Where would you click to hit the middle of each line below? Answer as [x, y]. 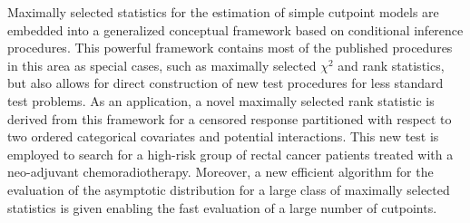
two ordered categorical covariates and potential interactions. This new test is [223, 136]
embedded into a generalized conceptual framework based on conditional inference [235, 29]
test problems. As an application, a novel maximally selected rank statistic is [221, 100]
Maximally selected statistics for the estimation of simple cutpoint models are [223, 12]
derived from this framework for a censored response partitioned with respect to [230, 118]
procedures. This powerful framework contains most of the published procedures [230, 48]
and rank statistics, [391, 65]
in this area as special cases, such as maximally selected [162, 65]
